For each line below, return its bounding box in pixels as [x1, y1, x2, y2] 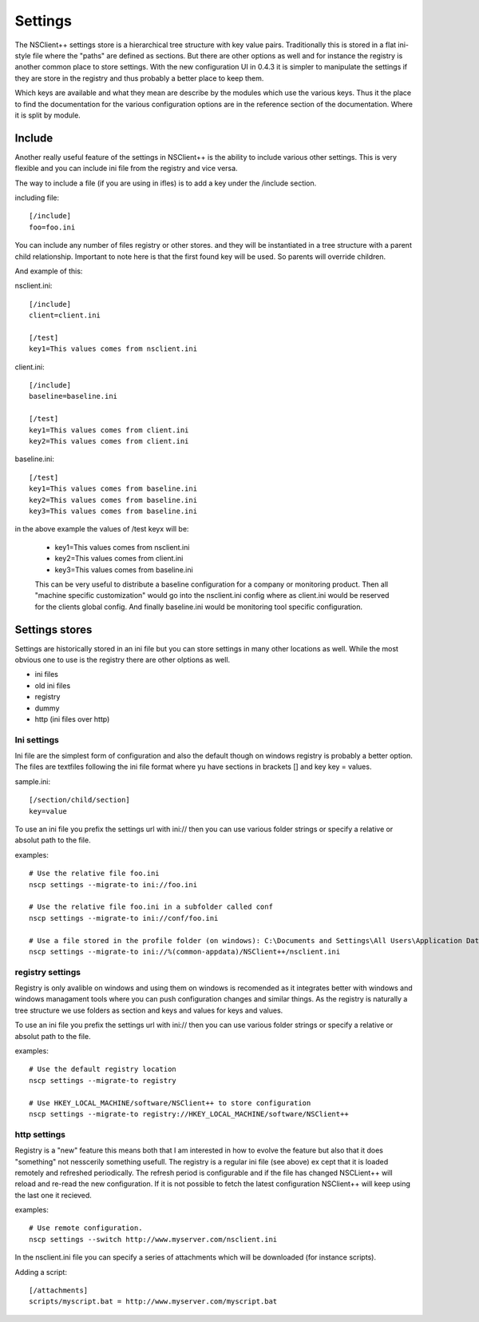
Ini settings [14, 734, 59, 745]
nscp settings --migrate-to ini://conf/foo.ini [29, 914, 219, 922]
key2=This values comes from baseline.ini [29, 496, 198, 504]
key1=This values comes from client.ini [29, 425, 189, 435]
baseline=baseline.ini [29, 392, 118, 401]
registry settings [14, 966, 81, 978]
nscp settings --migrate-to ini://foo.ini [29, 880, 198, 889]
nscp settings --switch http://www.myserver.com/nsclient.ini [29, 1235, 278, 1244]
